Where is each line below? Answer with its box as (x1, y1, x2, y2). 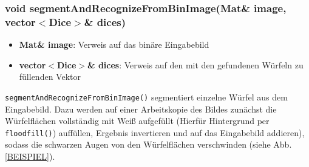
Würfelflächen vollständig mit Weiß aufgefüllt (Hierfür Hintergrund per (5, 114, 270, 127)
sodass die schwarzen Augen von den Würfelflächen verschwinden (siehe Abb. (5, 138, 292, 151)
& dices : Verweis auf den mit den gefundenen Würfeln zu (87, 58, 304, 71)
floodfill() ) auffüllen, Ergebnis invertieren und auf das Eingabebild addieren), (5, 126, 305, 139)
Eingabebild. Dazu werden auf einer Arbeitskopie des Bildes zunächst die (5, 102, 277, 115)
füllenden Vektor (19, 70, 81, 83)
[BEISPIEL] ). (5, 150, 55, 163)
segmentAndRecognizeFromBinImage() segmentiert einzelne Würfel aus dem (5, 90, 288, 103)
